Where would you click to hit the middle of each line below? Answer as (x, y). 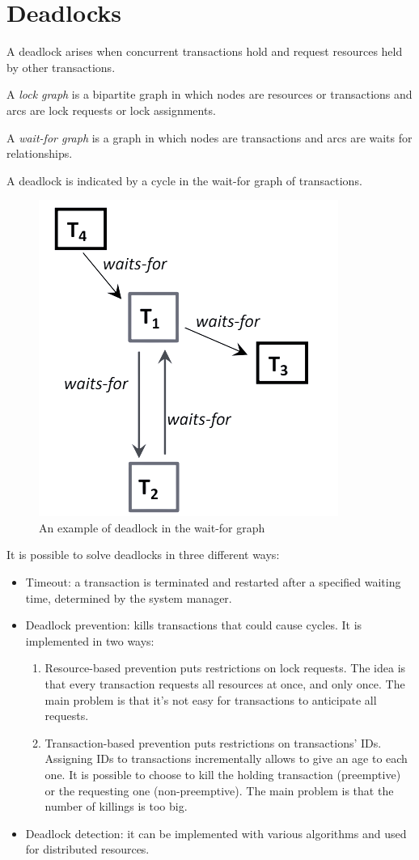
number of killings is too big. (116, 806)
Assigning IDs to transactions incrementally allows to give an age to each (226, 758)
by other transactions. (61, 67)
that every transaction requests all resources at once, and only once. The (225, 684)
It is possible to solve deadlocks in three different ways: (143, 555)
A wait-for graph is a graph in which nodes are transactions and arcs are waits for (209, 137)
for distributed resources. (87, 849)
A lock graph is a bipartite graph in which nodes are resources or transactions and (209, 94)
